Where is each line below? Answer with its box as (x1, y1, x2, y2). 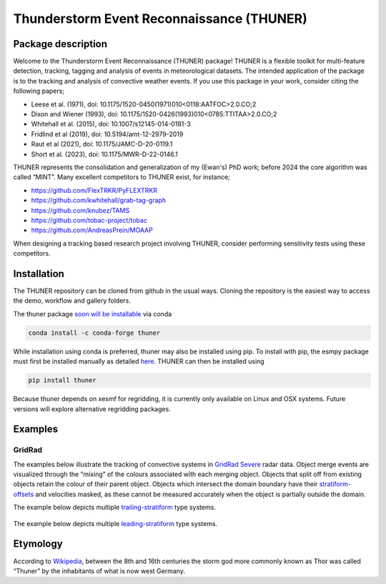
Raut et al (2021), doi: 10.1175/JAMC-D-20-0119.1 (31, 140, 173, 148)
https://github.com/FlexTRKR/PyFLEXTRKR (31, 186, 157, 194)
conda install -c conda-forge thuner (28, 328, 161, 337)
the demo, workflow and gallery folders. (13, 296, 132, 305)
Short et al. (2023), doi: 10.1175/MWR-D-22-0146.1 (31, 150, 178, 158)
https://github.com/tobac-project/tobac (31, 216, 148, 224)
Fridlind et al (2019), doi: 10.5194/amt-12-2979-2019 (31, 129, 184, 139)
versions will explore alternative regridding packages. (13, 404, 171, 413)
